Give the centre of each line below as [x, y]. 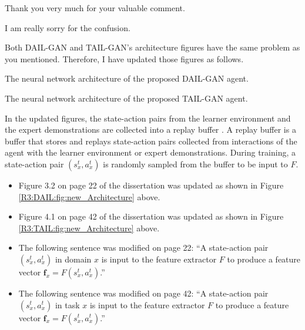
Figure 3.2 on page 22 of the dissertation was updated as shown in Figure [151, 185]
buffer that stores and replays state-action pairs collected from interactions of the [151, 141]
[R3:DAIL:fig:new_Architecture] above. [89, 196]
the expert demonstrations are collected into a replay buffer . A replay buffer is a [150, 129]
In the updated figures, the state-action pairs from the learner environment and [148, 118]
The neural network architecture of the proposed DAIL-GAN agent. [127, 78]
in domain [73, 259]
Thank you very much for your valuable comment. [95, 8]
